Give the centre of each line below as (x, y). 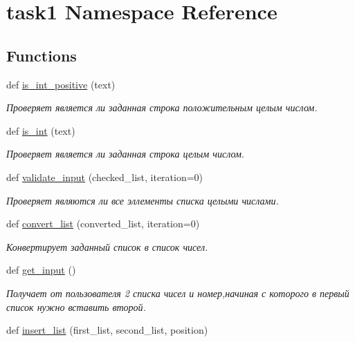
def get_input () (41, 270)
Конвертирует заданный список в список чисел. (107, 246)
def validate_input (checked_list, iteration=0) (105, 177)
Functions (42, 55)
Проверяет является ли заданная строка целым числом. (126, 154)
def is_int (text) (41, 130)
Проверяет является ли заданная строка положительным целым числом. (162, 107)
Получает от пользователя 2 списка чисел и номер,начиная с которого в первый (178, 293)
